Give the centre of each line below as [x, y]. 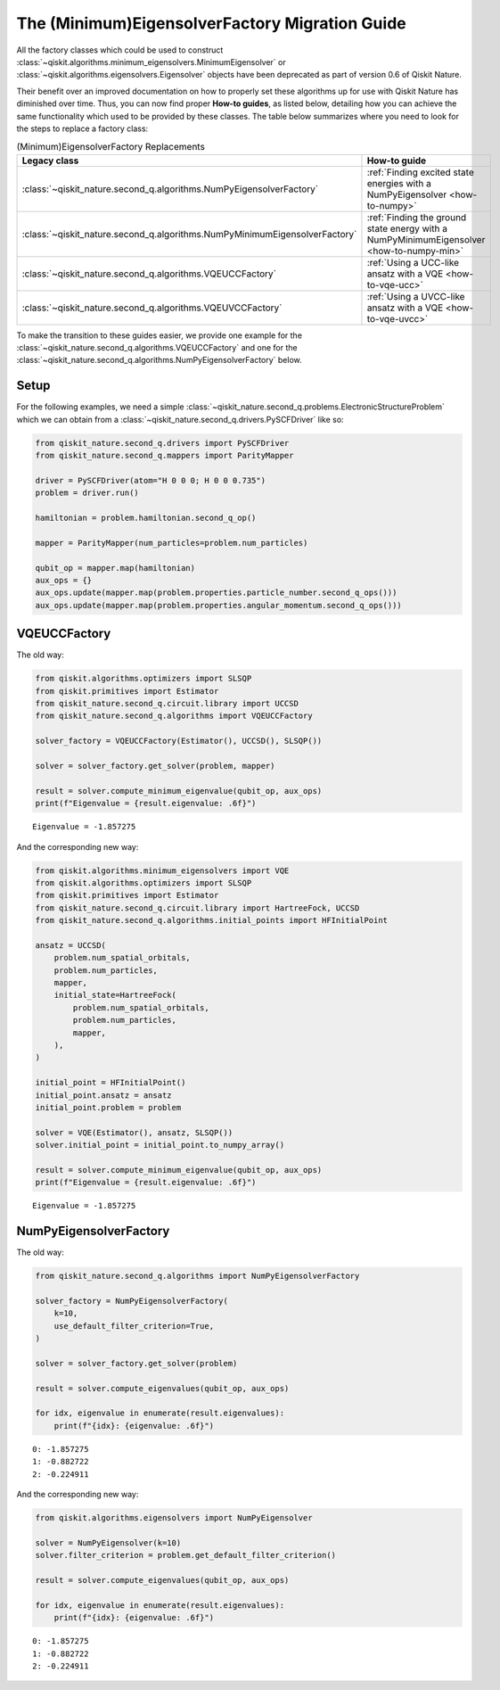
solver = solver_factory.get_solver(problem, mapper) [155, 766]
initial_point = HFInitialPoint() [111, 1083]
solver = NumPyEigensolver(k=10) [108, 1542]
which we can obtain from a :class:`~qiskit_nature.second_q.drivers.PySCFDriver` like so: [180, 419]
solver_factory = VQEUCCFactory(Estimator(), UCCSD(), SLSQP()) [179, 741]
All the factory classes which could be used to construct [120, 50]
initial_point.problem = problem [108, 1107]
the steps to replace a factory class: [82, 128]
